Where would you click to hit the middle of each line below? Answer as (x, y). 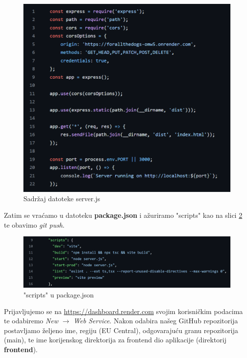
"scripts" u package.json (59, 294)
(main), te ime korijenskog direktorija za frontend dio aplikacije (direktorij (115, 340)
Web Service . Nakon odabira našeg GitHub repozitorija (156, 321)
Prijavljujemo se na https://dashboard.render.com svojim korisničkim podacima (123, 311)
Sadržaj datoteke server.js (62, 199)
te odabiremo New (31, 321)
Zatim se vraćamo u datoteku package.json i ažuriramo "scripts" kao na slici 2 (123, 215)
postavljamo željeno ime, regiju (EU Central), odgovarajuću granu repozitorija (121, 330)
